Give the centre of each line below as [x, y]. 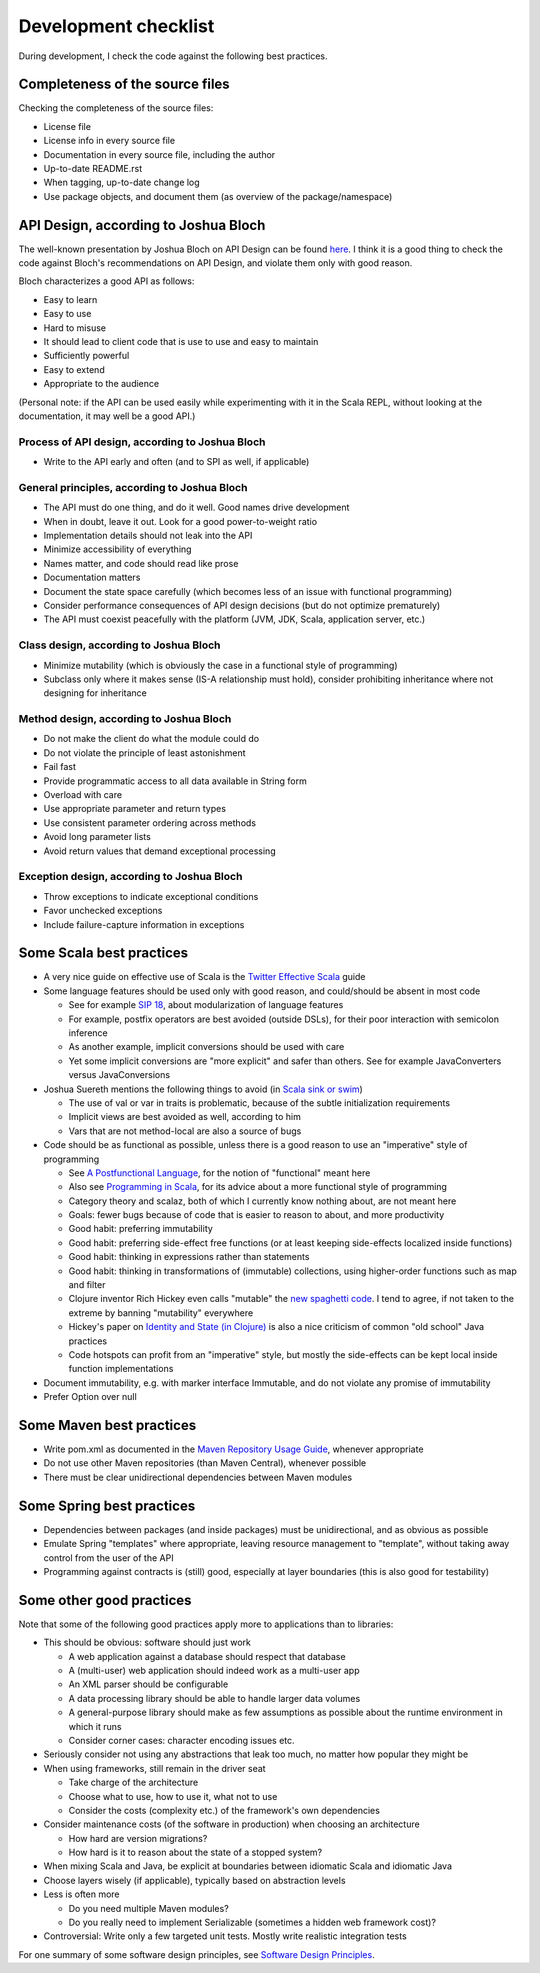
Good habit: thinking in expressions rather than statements [189, 1257]
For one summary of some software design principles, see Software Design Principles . [196, 1954]
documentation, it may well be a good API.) [107, 416]
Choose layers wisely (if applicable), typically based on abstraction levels [194, 1880]
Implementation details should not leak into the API [148, 536]
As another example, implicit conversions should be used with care [206, 1047]
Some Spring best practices [107, 1505]
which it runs [95, 1726]
